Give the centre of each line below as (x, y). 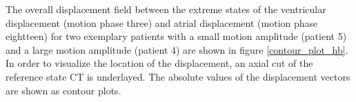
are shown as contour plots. (63, 90)
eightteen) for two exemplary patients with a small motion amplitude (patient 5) (176, 36)
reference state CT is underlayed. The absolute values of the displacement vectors (178, 76)
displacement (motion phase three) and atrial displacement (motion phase (162, 22)
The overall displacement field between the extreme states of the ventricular (166, 9)
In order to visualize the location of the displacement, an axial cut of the (159, 63)
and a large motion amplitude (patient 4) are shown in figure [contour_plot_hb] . (177, 49)
